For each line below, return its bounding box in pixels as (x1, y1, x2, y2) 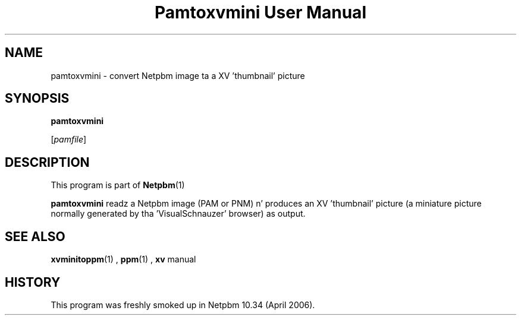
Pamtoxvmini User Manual (155, 2, 366, 23)
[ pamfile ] (51, 134, 87, 145)
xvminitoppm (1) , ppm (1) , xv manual (51, 254, 196, 265)
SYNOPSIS (5, 91, 70, 106)
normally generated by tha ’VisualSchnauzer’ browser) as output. (51, 208, 306, 219)
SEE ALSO (5, 229, 65, 244)
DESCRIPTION (5, 154, 90, 170)
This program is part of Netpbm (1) (51, 180, 185, 191)
